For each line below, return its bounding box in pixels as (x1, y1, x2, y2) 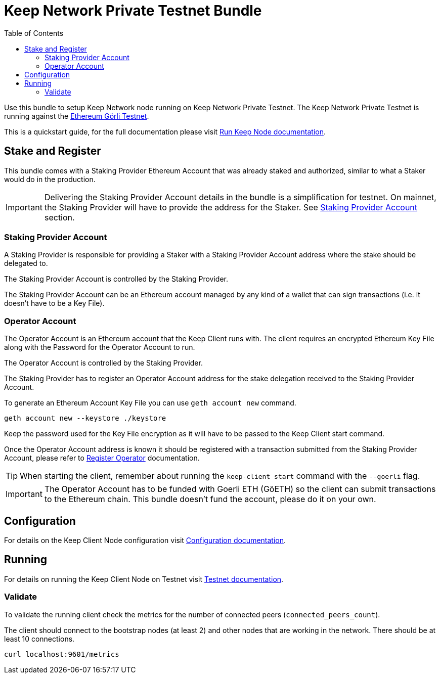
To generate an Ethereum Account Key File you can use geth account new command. (4, 398, 296, 408)
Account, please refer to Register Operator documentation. (4, 454, 200, 463)
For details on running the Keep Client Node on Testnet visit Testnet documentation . (4, 574, 284, 583)
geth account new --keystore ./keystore (4, 414, 166, 423)
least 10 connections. (4, 634, 75, 643)
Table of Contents (4, 28, 64, 37)
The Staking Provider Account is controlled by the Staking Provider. (4, 275, 228, 284)
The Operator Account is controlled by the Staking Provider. (4, 358, 203, 368)
